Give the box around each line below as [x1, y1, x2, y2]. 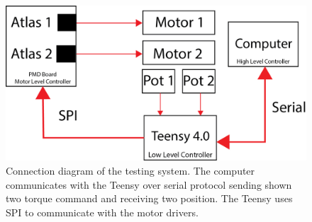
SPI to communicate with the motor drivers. [6, 204, 199, 219]
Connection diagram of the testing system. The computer [6, 163, 255, 178]
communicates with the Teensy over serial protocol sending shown [6, 177, 292, 192]
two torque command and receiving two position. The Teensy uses [6, 191, 293, 206]
